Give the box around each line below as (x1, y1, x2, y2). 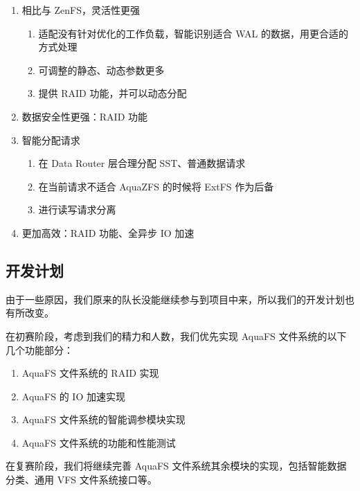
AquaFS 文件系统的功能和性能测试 (21, 435, 176, 449)
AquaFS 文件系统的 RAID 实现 (21, 366, 159, 380)
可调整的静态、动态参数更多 (38, 62, 165, 77)
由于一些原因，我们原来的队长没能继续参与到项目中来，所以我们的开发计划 (6, 292, 345, 306)
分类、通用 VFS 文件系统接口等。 (6, 472, 157, 487)
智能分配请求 (21, 132, 80, 147)
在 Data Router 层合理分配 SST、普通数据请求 (38, 156, 246, 170)
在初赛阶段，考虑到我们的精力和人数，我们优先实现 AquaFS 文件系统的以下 (6, 328, 347, 343)
